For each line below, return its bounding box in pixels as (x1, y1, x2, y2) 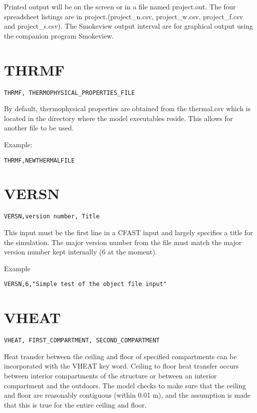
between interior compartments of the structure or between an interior (4, 370, 217, 380)
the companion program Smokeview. (4, 30, 114, 41)
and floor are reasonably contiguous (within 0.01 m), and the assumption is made (4, 390, 251, 400)
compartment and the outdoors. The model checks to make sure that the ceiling (4, 380, 246, 390)
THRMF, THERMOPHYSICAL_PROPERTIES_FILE (4, 89, 135, 96)
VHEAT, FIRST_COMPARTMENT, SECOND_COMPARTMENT (4, 337, 160, 344)
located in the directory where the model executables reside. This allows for (4, 113, 233, 123)
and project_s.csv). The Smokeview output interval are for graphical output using (4, 21, 253, 31)
